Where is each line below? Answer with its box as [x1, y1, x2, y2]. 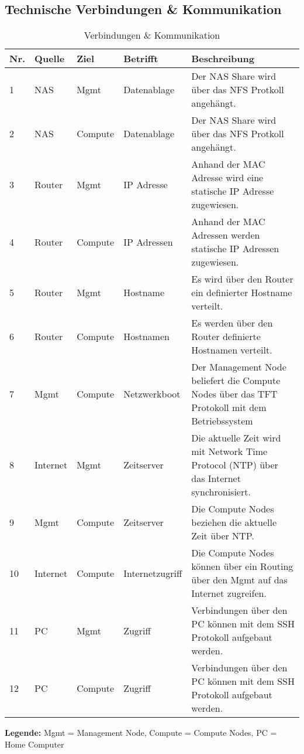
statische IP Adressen [191, 242, 279, 256]
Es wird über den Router [191, 272, 293, 286]
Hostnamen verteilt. [191, 343, 272, 357]
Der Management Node [191, 360, 286, 374]
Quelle [34, 52, 65, 66]
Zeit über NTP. [191, 529, 254, 543]
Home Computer [5, 738, 64, 750]
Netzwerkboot [123, 387, 181, 401]
